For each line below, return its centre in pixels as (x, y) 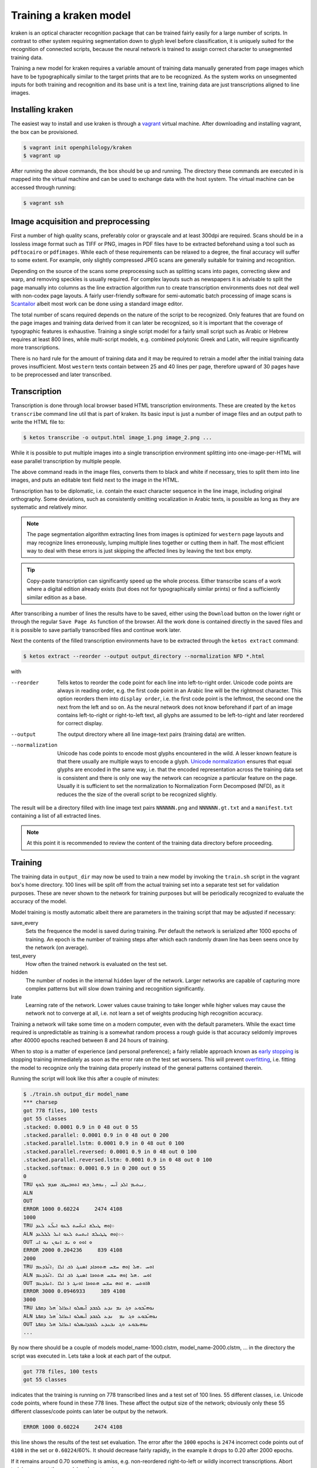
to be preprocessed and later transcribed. (61, 375)
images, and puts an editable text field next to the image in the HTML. (95, 480)
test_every (23, 956)
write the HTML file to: (38, 422)
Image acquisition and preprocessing (80, 222)
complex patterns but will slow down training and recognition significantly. (115, 989)
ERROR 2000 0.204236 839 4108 (73, 1250)
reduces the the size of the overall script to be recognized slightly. (137, 794)
